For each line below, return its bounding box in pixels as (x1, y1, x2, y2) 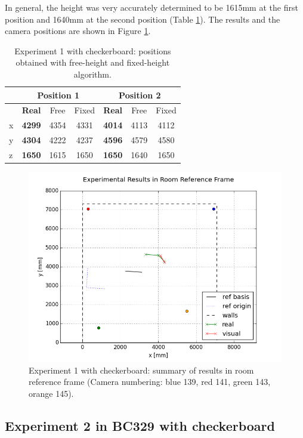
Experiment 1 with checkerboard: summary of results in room (29, 363, 254, 376)
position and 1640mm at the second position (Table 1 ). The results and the (5, 13, 280, 25)
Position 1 (37, 88, 79, 101)
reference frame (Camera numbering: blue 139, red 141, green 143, (29, 375, 271, 388)
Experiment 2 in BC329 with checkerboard (5, 416, 275, 434)
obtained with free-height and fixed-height (16, 56, 170, 69)
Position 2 (119, 88, 161, 101)
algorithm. (73, 67, 112, 80)
